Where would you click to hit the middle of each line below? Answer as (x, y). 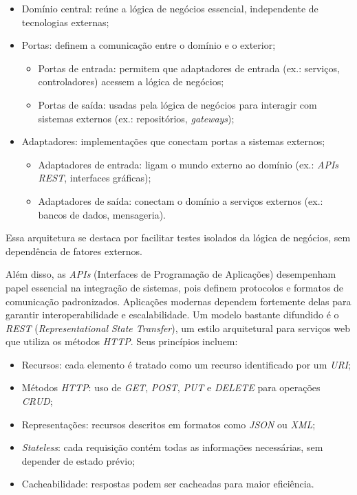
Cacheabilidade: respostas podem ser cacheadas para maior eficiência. (168, 484)
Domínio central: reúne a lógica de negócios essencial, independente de (170, 8)
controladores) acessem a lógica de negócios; (131, 81)
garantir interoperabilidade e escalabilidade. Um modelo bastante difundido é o (172, 315)
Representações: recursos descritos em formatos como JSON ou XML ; (169, 424)
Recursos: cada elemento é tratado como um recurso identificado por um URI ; (186, 364)
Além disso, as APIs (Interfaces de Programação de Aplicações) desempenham (171, 274)
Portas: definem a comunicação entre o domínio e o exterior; (149, 45)
